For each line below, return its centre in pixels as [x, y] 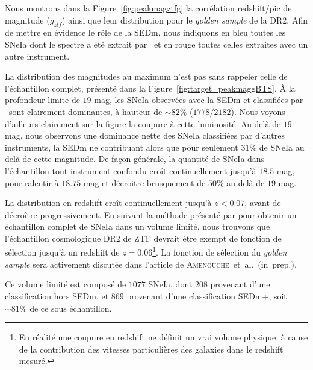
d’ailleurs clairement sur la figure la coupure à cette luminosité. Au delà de [143, 123]
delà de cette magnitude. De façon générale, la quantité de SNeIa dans [135, 159]
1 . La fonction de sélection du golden [220, 251]
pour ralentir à [32, 182]
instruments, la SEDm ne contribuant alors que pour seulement [122, 147]
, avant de [263, 203]
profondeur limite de [42, 100]
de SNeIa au [282, 147]
